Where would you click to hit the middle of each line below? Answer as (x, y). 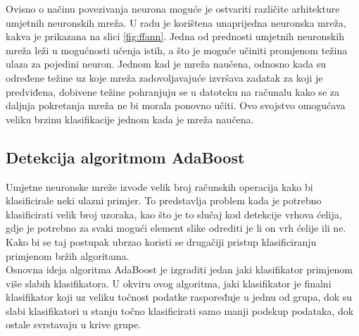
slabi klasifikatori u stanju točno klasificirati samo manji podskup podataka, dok (180, 310)
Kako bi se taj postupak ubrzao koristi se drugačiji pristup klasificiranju (161, 241)
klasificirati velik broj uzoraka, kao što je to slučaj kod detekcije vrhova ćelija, (174, 214)
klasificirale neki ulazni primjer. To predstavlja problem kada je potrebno (164, 200)
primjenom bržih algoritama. (68, 255)
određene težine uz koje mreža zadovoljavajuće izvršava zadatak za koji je (164, 77)
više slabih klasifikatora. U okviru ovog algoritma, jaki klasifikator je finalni (169, 283)
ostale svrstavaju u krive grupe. (74, 324)
